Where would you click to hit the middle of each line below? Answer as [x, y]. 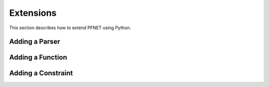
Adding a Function [38, 58]
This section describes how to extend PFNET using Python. [70, 28]
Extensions [33, 13]
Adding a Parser [35, 42]
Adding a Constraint [41, 73]
